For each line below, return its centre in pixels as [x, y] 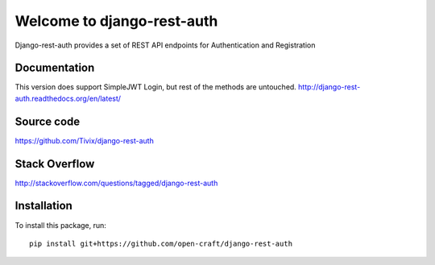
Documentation [55, 68]
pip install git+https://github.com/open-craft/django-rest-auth [161, 243]
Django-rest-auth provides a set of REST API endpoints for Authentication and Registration [165, 45]
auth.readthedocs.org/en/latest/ [68, 98]
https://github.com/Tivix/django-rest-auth [85, 140]
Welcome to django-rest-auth [116, 21]
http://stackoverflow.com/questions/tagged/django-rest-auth [116, 183]
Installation [43, 206]
